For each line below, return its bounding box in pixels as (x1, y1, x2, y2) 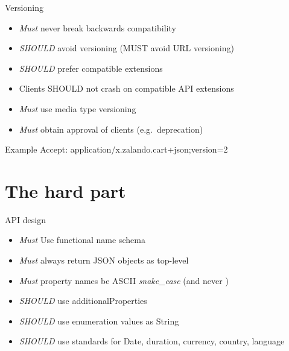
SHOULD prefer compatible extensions (19, 62, 163, 74)
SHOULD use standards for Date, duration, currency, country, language (19, 335, 285, 347)
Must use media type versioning (19, 102, 136, 115)
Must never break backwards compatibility (19, 21, 176, 34)
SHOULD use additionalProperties (19, 294, 147, 307)
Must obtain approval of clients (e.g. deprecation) (19, 122, 203, 135)
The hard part (5, 178, 126, 203)
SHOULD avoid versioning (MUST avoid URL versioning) (19, 42, 234, 54)
